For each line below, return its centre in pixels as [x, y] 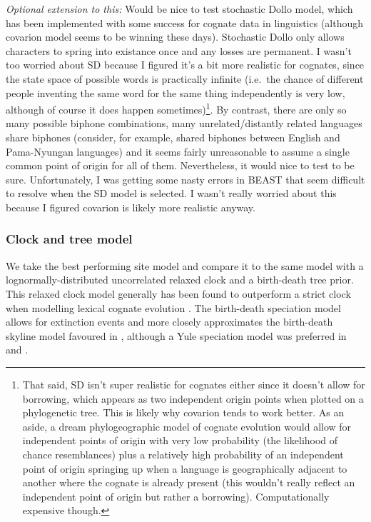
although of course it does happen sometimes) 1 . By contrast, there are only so [176, 108]
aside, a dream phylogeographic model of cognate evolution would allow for [187, 426]
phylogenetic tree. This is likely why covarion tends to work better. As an [183, 412]
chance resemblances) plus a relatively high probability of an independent [183, 454]
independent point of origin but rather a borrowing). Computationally [176, 496]
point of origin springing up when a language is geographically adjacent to [185, 468]
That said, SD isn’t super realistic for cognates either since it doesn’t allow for [194, 384]
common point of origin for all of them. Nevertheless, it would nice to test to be [180, 165]
